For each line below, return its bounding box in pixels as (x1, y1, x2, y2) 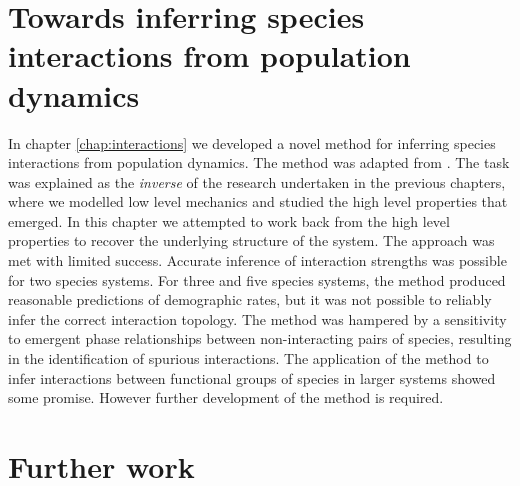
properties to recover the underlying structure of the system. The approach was (8, 230, 495, 251)
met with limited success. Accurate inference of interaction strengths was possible (8, 250, 507, 271)
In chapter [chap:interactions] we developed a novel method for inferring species (8, 132, 496, 153)
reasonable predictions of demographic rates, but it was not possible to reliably (8, 289, 492, 310)
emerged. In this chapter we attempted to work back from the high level (8, 210, 450, 231)
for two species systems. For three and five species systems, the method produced (8, 269, 506, 290)
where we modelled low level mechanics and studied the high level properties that (8, 191, 508, 212)
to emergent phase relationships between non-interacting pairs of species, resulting (8, 328, 512, 349)
